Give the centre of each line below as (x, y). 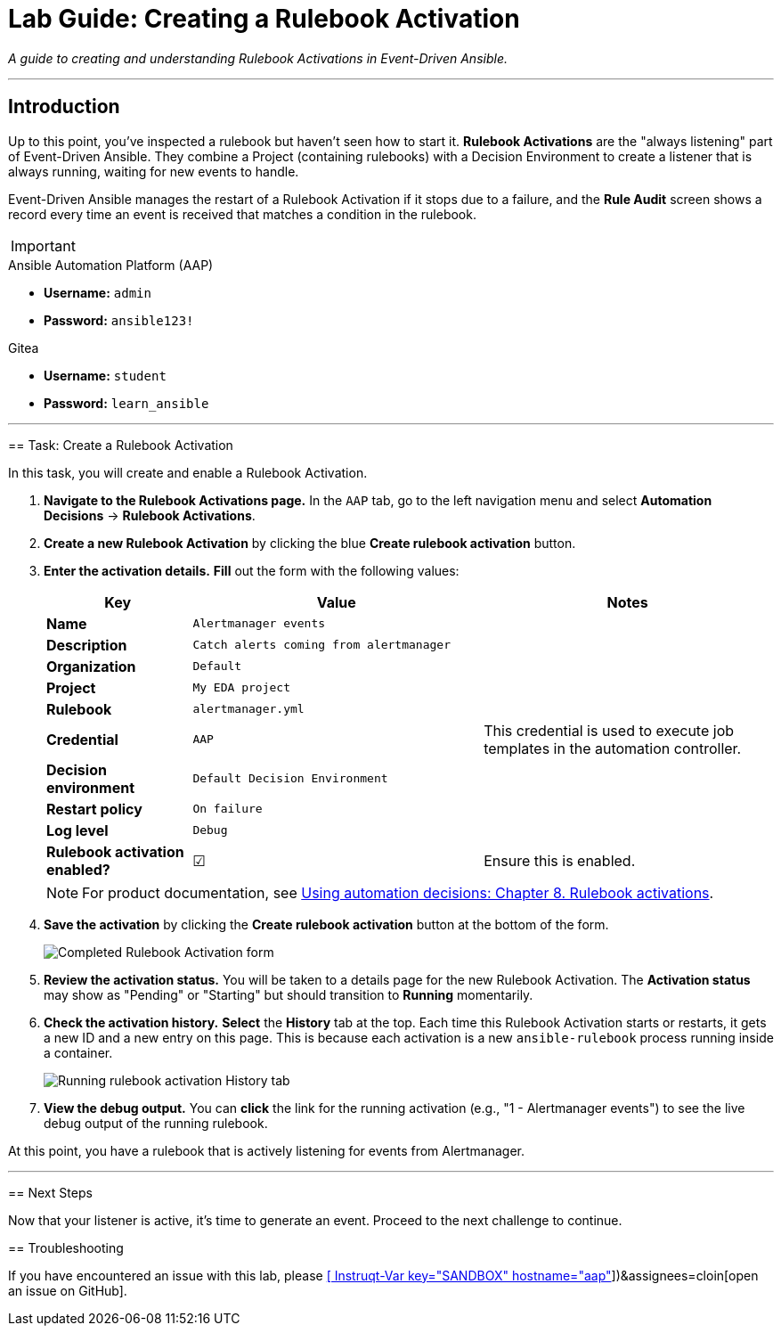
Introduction (64, 107)
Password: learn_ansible (126, 403)
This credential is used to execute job (609, 730)
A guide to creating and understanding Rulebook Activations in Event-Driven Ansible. (258, 58)
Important (43, 245)
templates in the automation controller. (613, 748)
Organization (91, 666)
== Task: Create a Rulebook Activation (121, 445)
